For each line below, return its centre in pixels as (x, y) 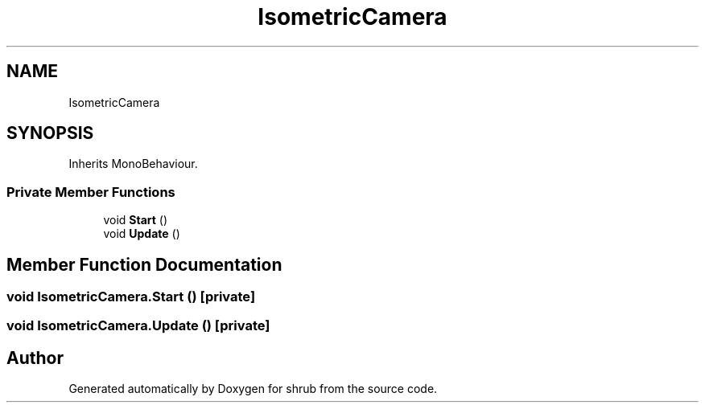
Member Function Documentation (144, 264)
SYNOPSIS (50, 133)
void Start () (136, 220)
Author (35, 358)
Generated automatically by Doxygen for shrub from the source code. (253, 389)
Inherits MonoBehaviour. (133, 164)
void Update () (142, 234)
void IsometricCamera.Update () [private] (138, 326)
